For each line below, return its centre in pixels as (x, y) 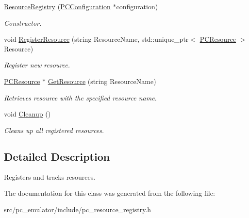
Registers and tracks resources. (50, 176)
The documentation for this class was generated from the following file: (109, 193)
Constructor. (23, 23)
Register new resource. (37, 65)
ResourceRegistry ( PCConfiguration (57, 6)
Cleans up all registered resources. (54, 130)
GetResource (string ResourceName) (102, 81)
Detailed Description (57, 156)
